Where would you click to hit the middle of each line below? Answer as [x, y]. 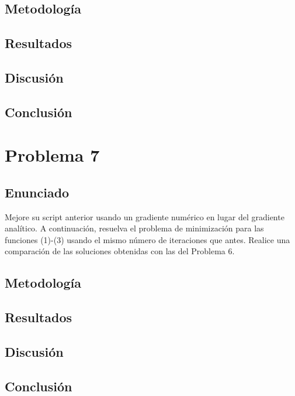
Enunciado [37, 192]
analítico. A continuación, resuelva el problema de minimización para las [134, 228]
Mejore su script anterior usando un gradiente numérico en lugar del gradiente [145, 216]
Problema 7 [52, 155]
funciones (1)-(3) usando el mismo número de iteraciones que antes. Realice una [147, 239]
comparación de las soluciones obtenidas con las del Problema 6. [120, 251]
